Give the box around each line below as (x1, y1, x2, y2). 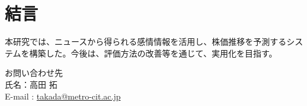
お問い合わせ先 (5, 67, 63, 79)
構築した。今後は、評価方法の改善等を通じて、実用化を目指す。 (29, 47, 277, 59)
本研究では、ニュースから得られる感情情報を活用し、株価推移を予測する (5, 35, 287, 48)
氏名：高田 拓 (5, 78, 57, 90)
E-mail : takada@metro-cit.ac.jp (5, 90, 121, 102)
